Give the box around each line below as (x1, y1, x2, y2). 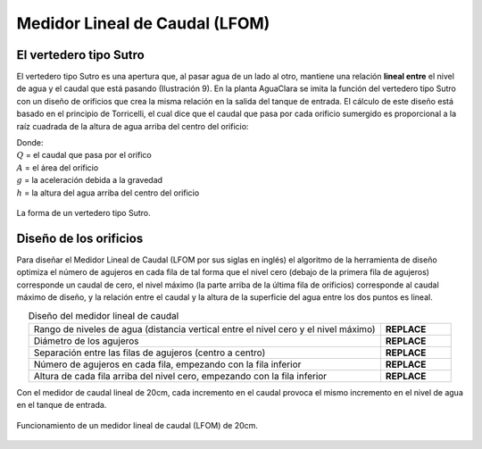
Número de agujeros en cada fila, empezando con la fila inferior (33, 358, 302, 370)
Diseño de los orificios (16, 230, 144, 245)
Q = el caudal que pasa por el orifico (16, 150, 152, 161)
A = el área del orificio (16, 162, 99, 173)
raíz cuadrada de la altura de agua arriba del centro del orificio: (16, 121, 249, 131)
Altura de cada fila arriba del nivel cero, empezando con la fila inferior (33, 370, 328, 382)
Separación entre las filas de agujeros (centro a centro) (33, 346, 266, 359)
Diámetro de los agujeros (33, 335, 139, 347)
